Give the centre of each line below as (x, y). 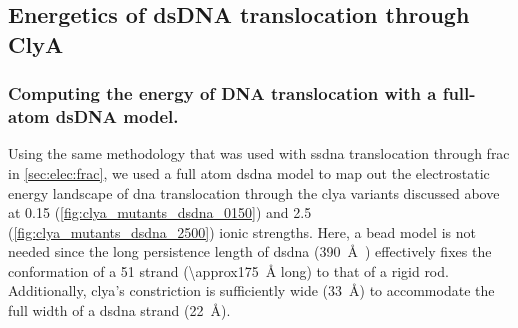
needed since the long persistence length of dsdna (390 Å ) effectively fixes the (250, 251)
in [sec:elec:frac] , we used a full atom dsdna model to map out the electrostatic (249, 172)
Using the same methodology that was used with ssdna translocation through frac (259, 153)
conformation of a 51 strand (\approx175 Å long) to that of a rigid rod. (228, 270)
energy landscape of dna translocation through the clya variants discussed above (254, 192)
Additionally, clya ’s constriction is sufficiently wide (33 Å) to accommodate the (251, 290)
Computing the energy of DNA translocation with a (222, 93)
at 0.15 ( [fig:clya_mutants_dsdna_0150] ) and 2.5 (160, 212)
